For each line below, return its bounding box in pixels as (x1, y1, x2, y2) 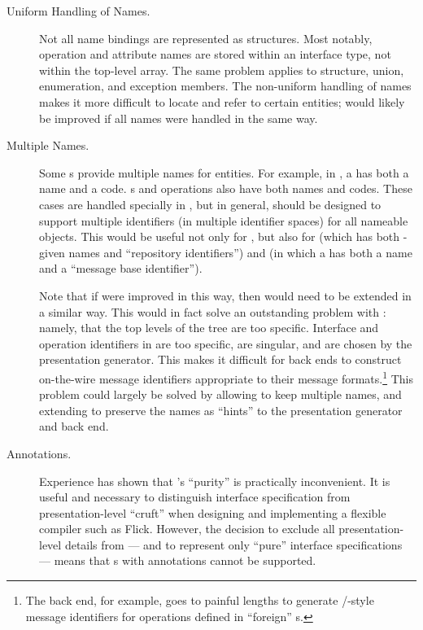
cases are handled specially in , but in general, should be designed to (39, 195, 382, 212)
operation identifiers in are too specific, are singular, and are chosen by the (39, 335, 412, 352)
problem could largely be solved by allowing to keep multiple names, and (39, 386, 402, 403)
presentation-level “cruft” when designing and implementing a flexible (39, 504, 386, 521)
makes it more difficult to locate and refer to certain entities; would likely (39, 93, 405, 110)
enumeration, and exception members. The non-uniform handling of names (39, 77, 412, 94)
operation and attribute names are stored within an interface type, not (39, 46, 391, 63)
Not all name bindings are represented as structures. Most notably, (39, 29, 373, 46)
